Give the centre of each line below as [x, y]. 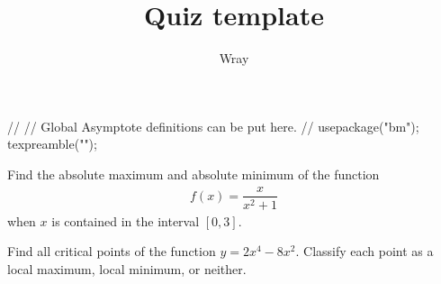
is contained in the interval [126, 220]
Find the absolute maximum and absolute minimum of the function [193, 174]
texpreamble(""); [52, 144]
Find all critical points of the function [112, 251]
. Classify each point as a [364, 251]
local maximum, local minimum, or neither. [127, 268]
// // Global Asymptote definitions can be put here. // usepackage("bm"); [213, 126]
